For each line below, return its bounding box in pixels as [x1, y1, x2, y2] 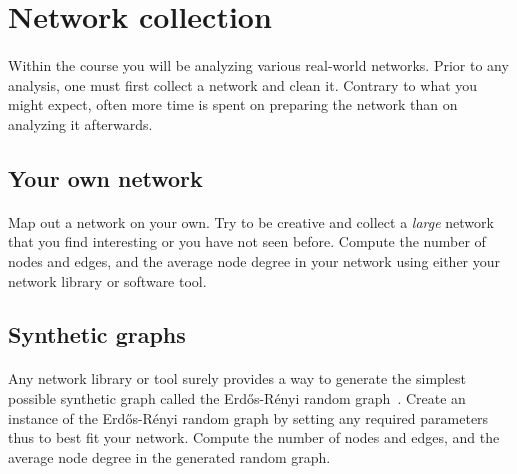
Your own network [8, 162, 203, 193]
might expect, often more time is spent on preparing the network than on [8, 94, 458, 115]
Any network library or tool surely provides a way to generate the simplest [8, 368, 466, 389]
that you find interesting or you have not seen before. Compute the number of [8, 231, 486, 252]
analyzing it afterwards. [8, 113, 153, 134]
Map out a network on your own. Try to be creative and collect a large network [8, 211, 494, 232]
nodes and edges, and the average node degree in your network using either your [8, 250, 501, 271]
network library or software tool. [8, 270, 207, 291]
